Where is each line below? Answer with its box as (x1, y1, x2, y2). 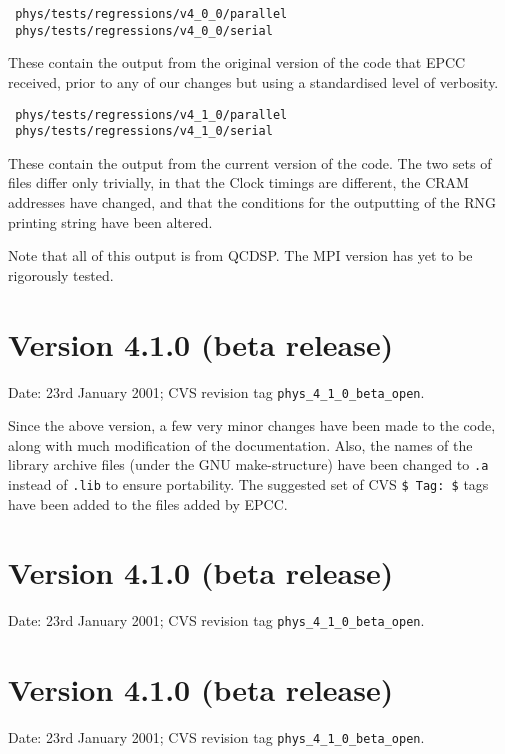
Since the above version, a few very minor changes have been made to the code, (8, 415, 496, 436)
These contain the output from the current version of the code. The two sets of (8, 152, 492, 173)
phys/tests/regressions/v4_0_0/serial (15, 23, 273, 38)
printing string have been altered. (8, 211, 213, 232)
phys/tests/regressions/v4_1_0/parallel (15, 107, 288, 122)
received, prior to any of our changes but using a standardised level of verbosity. (8, 71, 499, 92)
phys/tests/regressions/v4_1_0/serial (15, 124, 273, 139)
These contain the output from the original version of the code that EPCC (8, 52, 466, 73)
